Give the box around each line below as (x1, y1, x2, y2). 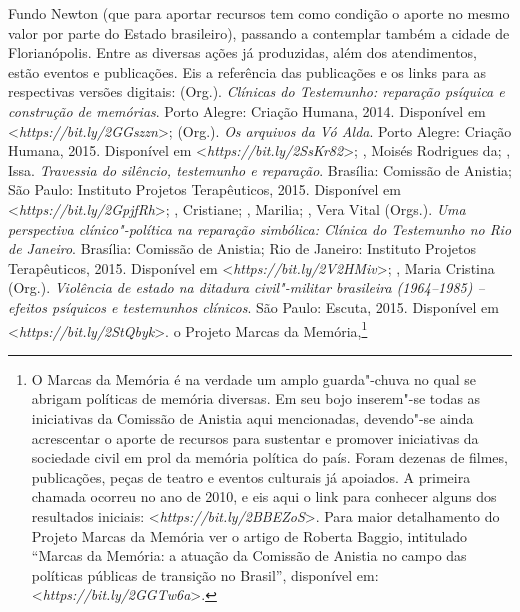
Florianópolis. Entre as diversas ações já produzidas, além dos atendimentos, (8, 42, 477, 63)
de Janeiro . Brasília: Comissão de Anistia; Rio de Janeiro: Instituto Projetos (8, 238, 476, 259)
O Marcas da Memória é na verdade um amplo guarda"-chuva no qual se (31, 368, 476, 389)
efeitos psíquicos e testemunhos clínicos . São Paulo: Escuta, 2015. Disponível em (8, 296, 499, 317)
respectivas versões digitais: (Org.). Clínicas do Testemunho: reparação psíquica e (8, 81, 505, 102)
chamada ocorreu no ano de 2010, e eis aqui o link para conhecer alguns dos (31, 486, 497, 507)
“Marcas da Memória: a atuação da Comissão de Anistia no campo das (31, 545, 467, 566)
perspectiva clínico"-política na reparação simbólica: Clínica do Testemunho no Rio (8, 218, 512, 239)
